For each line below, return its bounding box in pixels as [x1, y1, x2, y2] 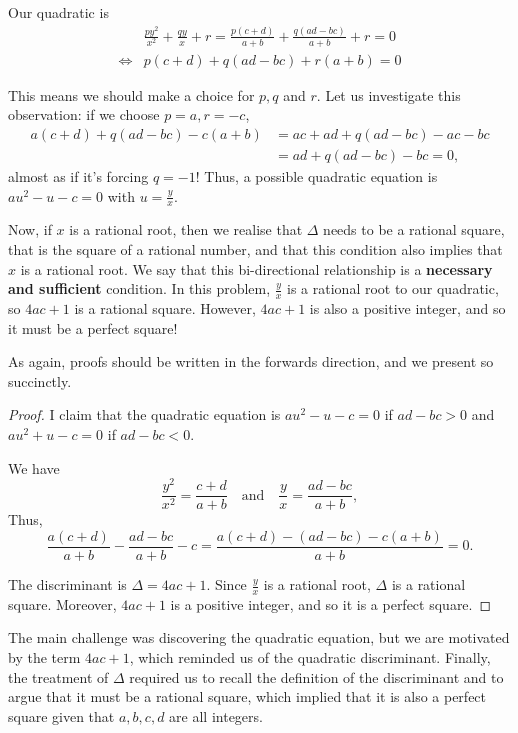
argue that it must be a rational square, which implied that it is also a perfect [8, 686, 487, 707]
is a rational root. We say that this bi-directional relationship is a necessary [20, 258, 493, 279]
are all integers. [169, 705, 263, 726]
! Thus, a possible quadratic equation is [195, 166, 438, 187]
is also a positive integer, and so [309, 298, 506, 319]
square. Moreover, [8, 593, 117, 614]
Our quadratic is [8, 2, 109, 22]
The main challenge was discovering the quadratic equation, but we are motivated [8, 627, 510, 648]
